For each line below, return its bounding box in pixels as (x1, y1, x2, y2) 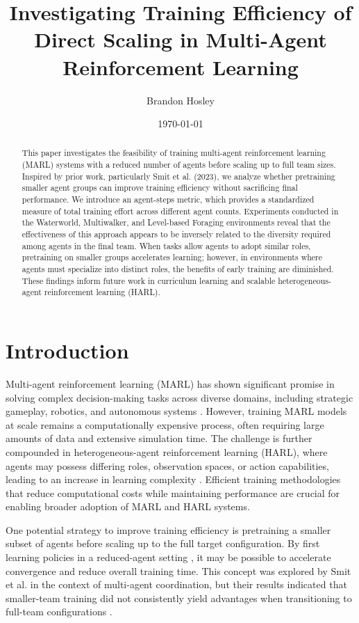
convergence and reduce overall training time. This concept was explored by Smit (6, 563, 351, 578)
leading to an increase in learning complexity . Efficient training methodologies (6, 472, 341, 487)
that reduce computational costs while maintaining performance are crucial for (6, 485, 340, 500)
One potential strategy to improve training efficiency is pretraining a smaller (6, 522, 331, 537)
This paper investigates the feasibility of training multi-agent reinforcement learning (22, 147, 326, 159)
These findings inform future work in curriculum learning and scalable (22, 274, 276, 286)
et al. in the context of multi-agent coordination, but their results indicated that (6, 577, 347, 592)
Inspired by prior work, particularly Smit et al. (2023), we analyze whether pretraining (22, 170, 335, 182)
